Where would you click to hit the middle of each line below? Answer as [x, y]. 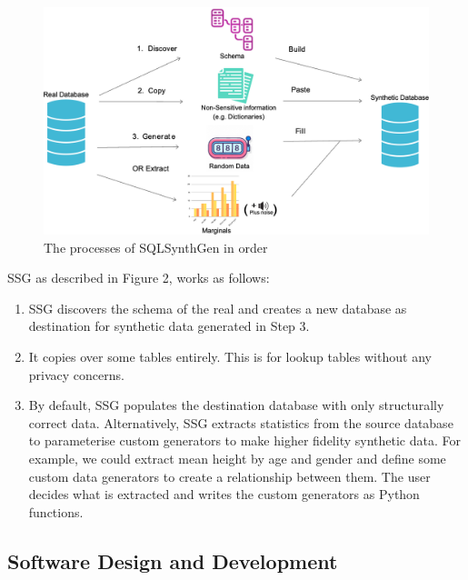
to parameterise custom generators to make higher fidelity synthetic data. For [244, 440]
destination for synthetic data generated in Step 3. [169, 326]
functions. [56, 511]
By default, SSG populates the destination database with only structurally [236, 405]
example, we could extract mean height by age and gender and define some [237, 459]
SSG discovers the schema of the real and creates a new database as [218, 308]
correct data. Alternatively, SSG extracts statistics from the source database [241, 422]
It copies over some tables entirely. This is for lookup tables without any [230, 357]
